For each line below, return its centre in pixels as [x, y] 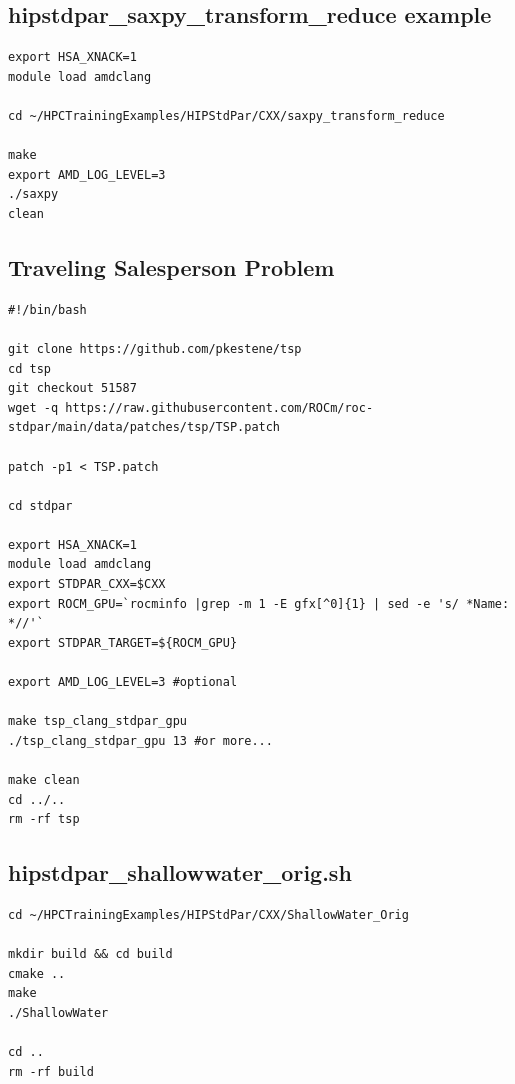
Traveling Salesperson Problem [171, 266]
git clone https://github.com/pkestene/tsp [155, 348]
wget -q [33, 407]
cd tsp [29, 368]
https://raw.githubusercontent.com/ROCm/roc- [219, 407]
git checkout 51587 [72, 388]
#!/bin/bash [47, 309]
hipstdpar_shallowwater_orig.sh [180, 872]
